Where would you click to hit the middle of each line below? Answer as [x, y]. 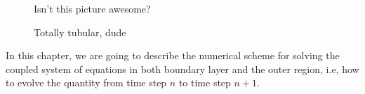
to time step [205, 83]
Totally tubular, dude [80, 32]
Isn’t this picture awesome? [92, 8]
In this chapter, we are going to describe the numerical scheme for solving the [173, 55]
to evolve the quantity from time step [86, 83]
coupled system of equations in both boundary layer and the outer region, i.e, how [182, 69]
